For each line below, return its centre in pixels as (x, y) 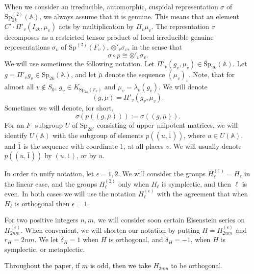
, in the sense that (155, 46)
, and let (83, 74)
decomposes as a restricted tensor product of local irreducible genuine (109, 37)
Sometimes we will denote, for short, (59, 108)
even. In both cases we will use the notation (70, 194)
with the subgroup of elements (98, 135)
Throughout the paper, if (42, 265)
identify (16, 135)
